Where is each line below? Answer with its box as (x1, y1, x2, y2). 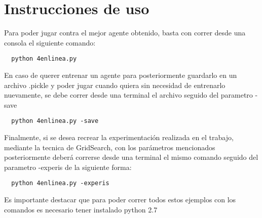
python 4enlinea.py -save (11, 117, 99, 125)
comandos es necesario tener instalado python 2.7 (4, 204, 158, 214)
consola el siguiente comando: (4, 37, 96, 48)
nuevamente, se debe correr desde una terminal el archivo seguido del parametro (4, 90, 253, 100)
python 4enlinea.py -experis (11, 180, 109, 187)
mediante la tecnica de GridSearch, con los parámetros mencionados (4, 142, 215, 152)
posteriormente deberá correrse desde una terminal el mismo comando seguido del (4, 152, 258, 162)
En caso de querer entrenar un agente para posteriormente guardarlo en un (4, 69, 237, 80)
